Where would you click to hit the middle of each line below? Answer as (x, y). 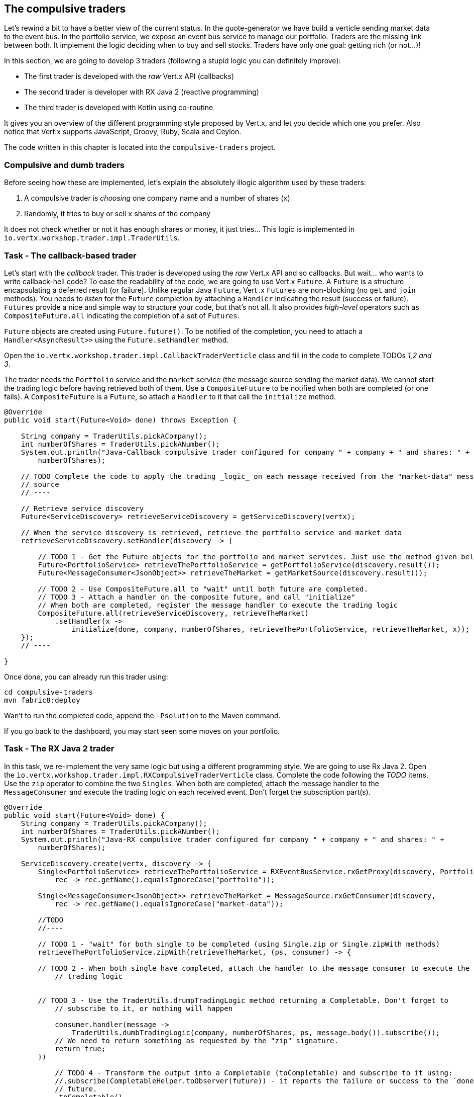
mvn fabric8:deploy (42, 700)
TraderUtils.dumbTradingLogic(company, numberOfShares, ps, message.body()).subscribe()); (256, 1032)
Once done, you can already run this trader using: (86, 677)
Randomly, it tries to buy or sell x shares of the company (117, 214)
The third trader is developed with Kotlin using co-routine (119, 108)
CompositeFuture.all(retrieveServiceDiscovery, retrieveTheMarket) (173, 613)
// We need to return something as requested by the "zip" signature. (197, 1040)
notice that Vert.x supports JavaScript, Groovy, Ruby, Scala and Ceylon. (123, 132)
